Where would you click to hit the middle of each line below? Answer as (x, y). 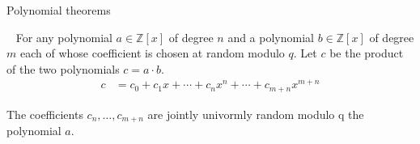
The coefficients (45, 114)
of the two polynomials (63, 68)
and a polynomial (271, 37)
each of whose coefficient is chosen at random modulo (152, 53)
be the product (367, 53)
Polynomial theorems (59, 10)
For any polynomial (64, 37)
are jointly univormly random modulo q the (256, 114)
